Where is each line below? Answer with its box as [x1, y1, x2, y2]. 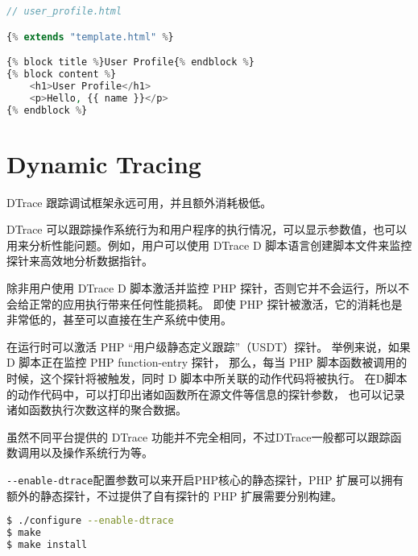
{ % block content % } [6, 68, 117, 80]
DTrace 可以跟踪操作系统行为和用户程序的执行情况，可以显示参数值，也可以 [6, 221, 408, 238]
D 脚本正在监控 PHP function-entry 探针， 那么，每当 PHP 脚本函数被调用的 [6, 354, 408, 371]
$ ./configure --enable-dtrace [6, 515, 174, 527]
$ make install [6, 538, 88, 550]
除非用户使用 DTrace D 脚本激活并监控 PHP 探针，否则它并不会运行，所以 [6, 279, 399, 296]
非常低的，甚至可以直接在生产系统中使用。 [6, 311, 232, 328]
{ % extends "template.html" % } [6, 31, 174, 43]
